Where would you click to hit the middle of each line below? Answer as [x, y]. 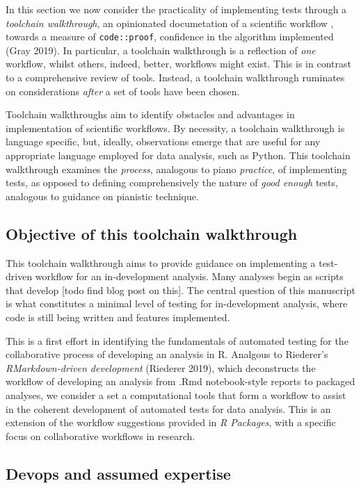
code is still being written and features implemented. [118, 317]
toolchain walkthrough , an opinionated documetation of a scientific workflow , [170, 23]
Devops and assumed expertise [118, 473]
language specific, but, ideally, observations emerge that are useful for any [163, 141]
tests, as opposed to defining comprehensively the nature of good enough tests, [172, 182]
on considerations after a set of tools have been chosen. [123, 91]
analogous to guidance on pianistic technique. [102, 196]
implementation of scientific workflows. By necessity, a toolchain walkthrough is [175, 128]
